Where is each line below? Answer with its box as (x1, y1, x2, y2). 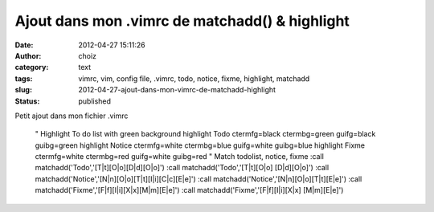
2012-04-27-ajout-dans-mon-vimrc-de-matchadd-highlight (78, 85, 276, 95)
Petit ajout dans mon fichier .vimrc (14, 111, 129, 120)
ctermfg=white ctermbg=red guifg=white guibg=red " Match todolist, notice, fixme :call (35, 152, 325, 161)
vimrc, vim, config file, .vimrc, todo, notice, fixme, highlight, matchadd (78, 73, 310, 84)
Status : (14, 96, 40, 106)
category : (14, 63, 49, 72)
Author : (14, 51, 42, 60)
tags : (14, 73, 33, 84)
